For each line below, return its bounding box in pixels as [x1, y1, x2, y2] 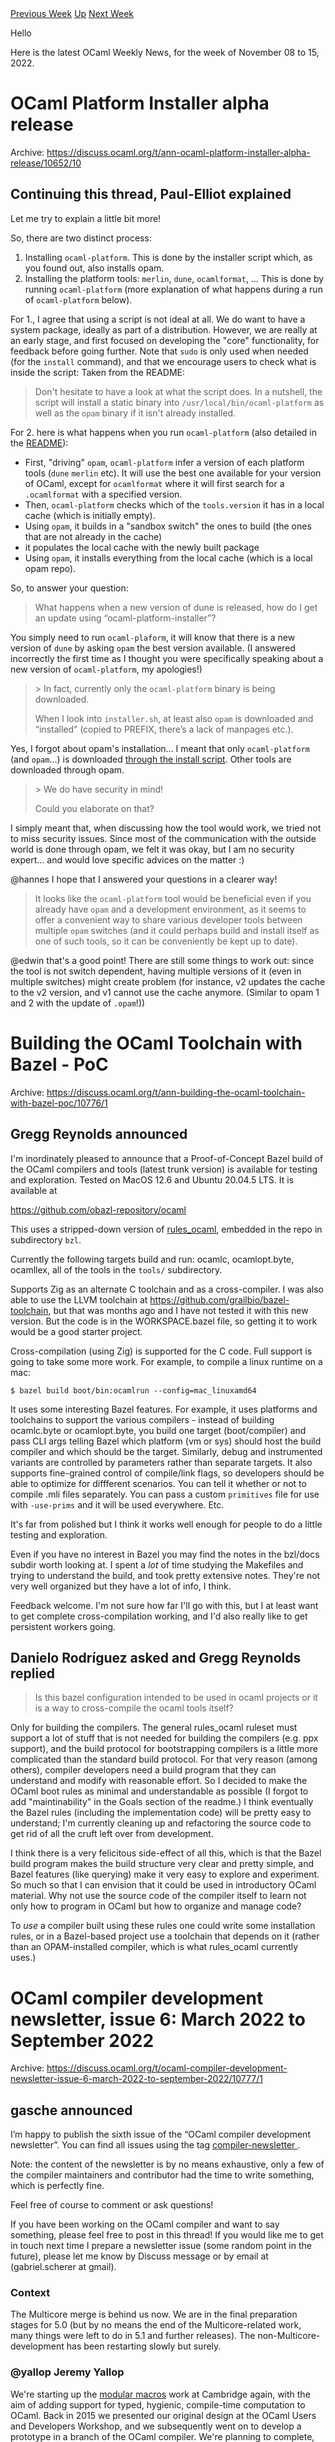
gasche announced [10, 2102, 133, 2119]
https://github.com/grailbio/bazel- [149, 1293, 290, 1306]
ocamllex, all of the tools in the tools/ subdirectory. [10, 1263, 223, 1276]
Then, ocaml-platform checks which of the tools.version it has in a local [24, 498, 325, 511]
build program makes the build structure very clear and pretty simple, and [10, 1858, 314, 1870]
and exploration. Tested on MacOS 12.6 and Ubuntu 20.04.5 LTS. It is [10, 1173, 295, 1186]
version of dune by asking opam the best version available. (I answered [10, 642, 296, 654]
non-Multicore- [257, 2330, 321, 2342]
